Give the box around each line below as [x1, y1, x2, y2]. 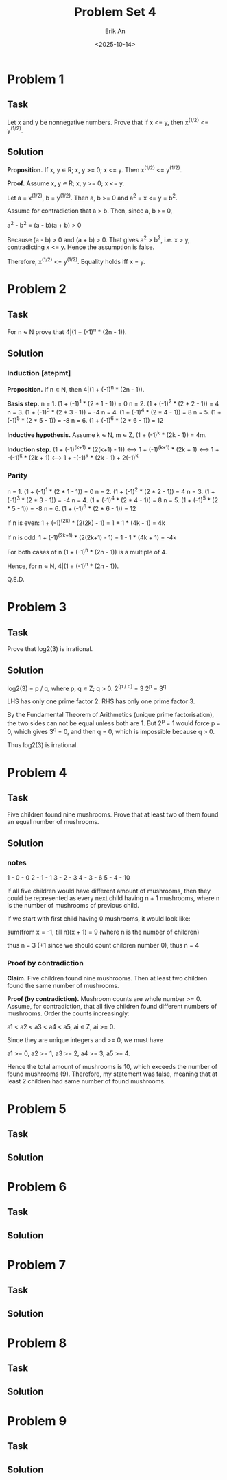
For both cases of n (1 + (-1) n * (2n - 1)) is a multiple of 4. [7, 546, 167, 556]
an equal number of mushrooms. [7, 817, 99, 825]
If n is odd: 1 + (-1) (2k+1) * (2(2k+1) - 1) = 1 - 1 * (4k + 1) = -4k [7, 532, 177, 541]
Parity [7, 471, 28, 480]
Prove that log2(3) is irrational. [7, 644, 93, 653]
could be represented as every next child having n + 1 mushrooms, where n [7, 894, 220, 902]
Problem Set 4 [74, 4, 156, 20]
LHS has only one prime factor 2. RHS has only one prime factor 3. [7, 697, 195, 705]
